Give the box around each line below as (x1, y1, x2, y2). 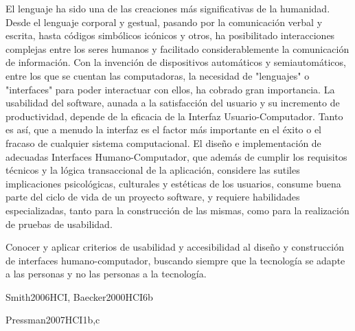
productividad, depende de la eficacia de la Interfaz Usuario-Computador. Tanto (5, 109, 343, 123)
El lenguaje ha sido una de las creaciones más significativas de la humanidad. (5, 1, 330, 15)
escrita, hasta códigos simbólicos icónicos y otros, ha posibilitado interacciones (5, 28, 335, 43)
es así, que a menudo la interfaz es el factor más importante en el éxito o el (5, 122, 322, 137)
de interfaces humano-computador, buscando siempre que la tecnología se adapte (5, 253, 345, 267)
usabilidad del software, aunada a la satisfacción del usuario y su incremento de (5, 95, 340, 110)
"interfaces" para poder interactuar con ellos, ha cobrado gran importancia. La (5, 82, 335, 96)
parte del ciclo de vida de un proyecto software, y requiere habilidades (5, 190, 300, 204)
